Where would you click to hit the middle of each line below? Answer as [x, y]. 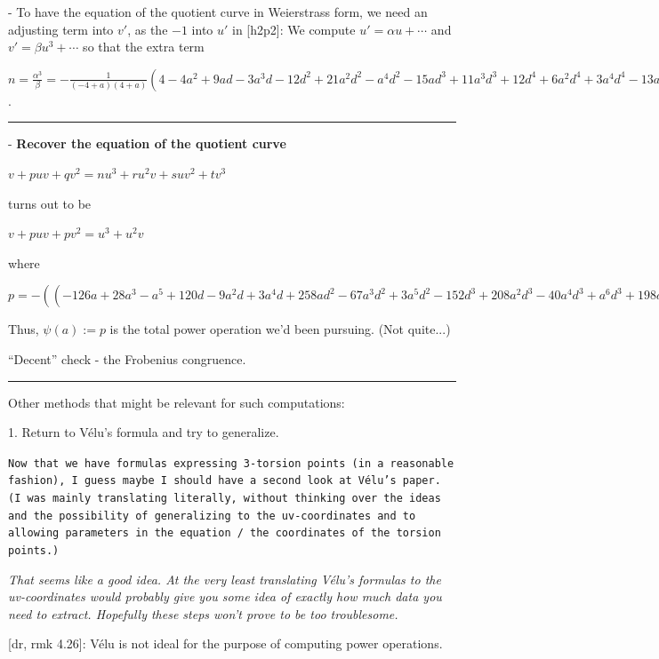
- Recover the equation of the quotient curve [147, 143]
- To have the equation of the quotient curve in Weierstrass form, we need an [218, 12]
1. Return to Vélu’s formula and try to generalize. [144, 432]
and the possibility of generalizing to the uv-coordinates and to [212, 516]
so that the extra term [144, 47]
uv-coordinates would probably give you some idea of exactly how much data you [225, 596]
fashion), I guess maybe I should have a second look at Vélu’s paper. [225, 481]
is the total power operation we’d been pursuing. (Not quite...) [280, 329]
